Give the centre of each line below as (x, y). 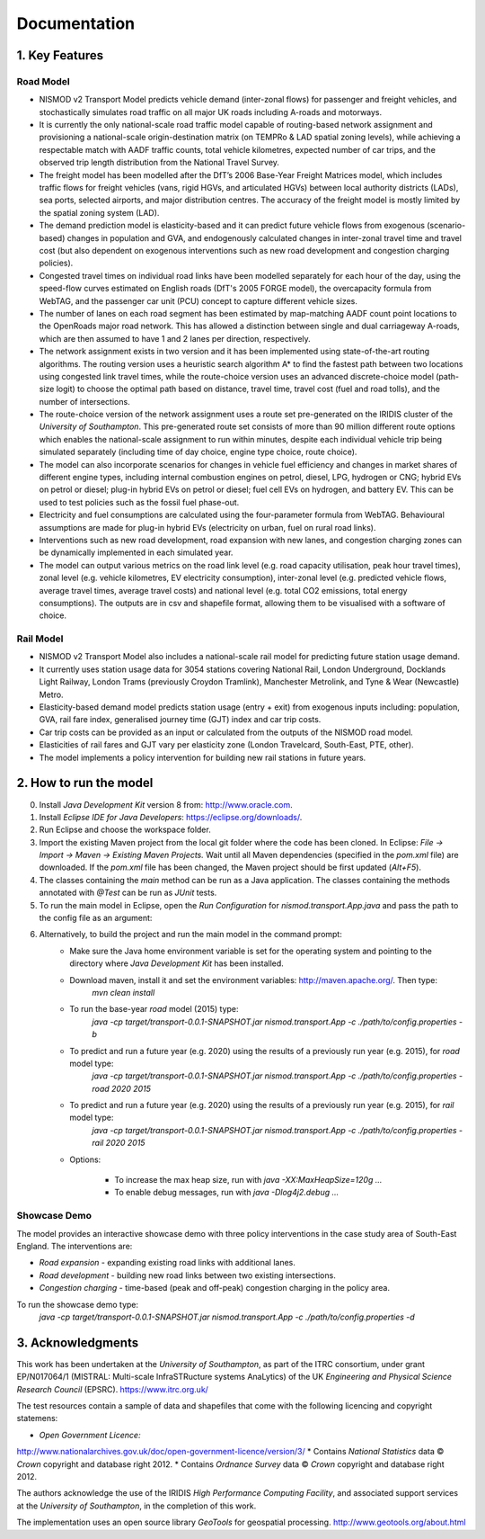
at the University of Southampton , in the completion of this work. (137, 1506)
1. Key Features (60, 55)
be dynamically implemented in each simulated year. (136, 552)
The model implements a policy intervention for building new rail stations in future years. (203, 757)
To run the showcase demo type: (78, 1304)
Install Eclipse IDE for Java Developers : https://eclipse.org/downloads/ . (171, 817)
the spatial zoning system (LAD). (99, 212)
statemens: (37, 1418)
